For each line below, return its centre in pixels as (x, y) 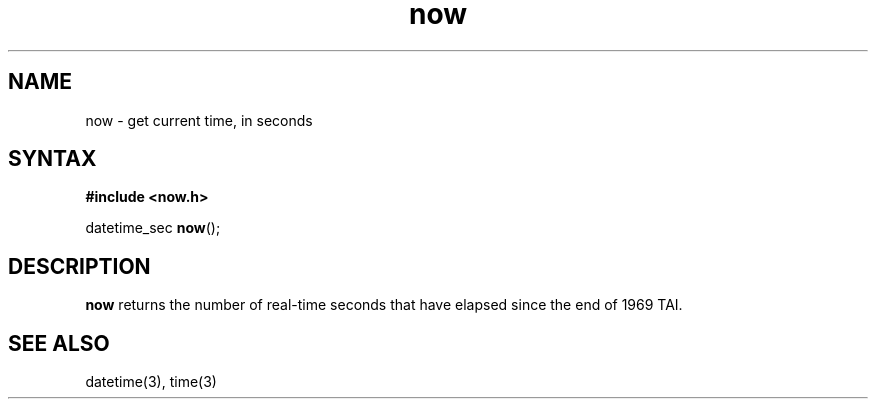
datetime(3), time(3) (151, 382)
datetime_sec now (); (153, 228)
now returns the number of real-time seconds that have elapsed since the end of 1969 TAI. (384, 305)
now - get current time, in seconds (199, 120)
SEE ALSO (59, 343)
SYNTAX (52, 159)
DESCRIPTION (79, 266)
